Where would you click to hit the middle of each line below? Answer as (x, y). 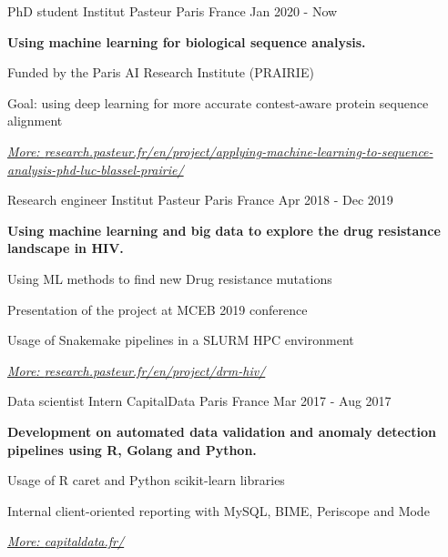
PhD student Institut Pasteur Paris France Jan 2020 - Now (173, 11)
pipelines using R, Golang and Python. (132, 449)
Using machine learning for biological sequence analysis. (187, 41)
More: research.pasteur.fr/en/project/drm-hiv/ (137, 370)
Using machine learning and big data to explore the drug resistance (224, 230)
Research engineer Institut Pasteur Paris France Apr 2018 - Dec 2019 (200, 200)
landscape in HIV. (66, 248)
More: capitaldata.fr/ (66, 541)
